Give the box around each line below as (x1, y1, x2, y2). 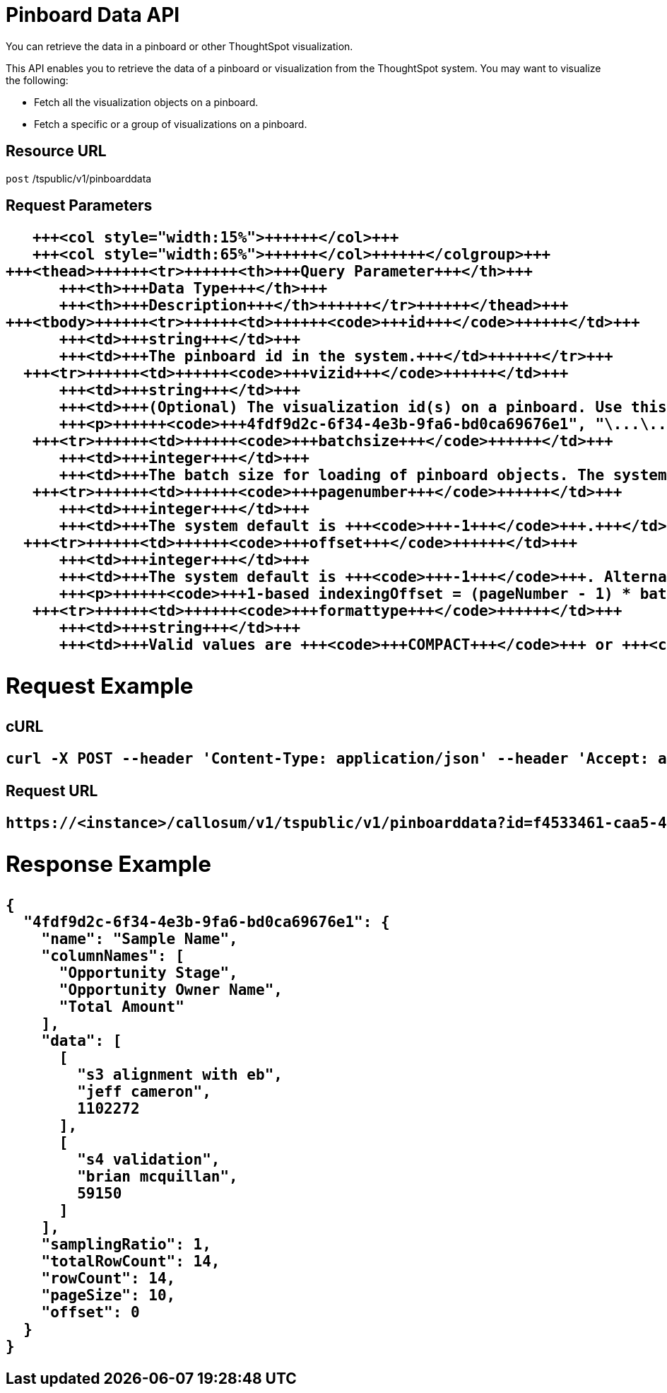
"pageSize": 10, (41, 1286, 176, 1304)
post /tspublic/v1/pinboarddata (6, 172, 152, 185)
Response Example (6, 850, 211, 878)
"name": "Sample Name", (41, 930, 238, 948)
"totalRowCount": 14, (41, 1252, 220, 1270)
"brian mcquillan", (77, 1167, 238, 1185)
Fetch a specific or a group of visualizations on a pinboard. (34, 117, 307, 130)
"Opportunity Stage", (59, 964, 238, 981)
